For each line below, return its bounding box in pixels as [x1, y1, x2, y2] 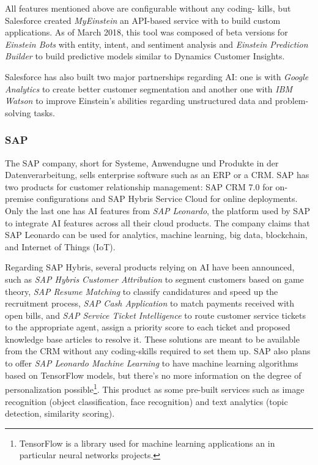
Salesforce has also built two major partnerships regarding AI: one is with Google [5, 70, 309, 83]
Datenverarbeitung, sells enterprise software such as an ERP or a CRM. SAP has [5, 168, 309, 181]
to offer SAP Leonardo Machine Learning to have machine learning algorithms [5, 357, 298, 370]
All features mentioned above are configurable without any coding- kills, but [5, 2, 291, 14]
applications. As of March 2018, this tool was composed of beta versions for [5, 26, 288, 39]
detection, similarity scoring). [5, 407, 115, 420]
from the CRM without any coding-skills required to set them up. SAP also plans [5, 344, 311, 357]
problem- [275, 94, 309, 107]
